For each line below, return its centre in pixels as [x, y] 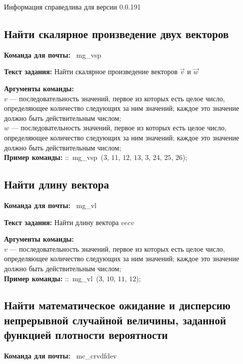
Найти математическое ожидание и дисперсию [117, 305]
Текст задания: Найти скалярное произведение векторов [91, 71]
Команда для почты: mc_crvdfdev [60, 356]
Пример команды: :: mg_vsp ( [54, 157]
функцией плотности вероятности [86, 335]
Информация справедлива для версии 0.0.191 [72, 7]
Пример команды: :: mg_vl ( [51, 278]
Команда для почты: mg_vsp [53, 54]
